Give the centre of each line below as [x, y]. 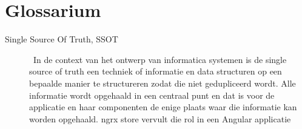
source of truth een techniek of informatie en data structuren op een [156, 71]
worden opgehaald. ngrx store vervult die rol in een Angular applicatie [160, 118]
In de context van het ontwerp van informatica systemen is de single [160, 59]
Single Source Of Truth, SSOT [62, 39]
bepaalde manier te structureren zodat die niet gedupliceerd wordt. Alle [163, 83]
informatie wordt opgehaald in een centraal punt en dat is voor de [152, 95]
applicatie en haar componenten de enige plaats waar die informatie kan [163, 107]
